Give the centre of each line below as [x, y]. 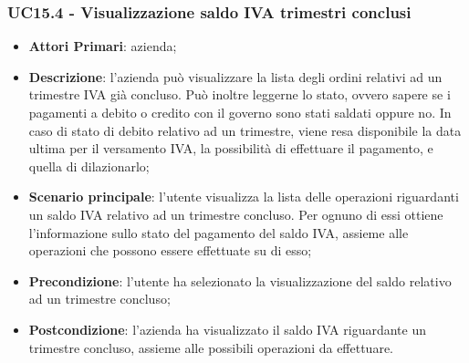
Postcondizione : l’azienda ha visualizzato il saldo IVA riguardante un [228, 329]
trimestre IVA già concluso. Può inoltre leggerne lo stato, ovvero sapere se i [240, 94]
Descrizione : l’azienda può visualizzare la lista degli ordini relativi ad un [235, 76]
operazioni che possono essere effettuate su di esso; [170, 250]
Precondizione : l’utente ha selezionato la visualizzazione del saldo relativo [240, 280]
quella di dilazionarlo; [89, 166]
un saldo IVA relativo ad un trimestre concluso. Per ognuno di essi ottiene [236, 214]
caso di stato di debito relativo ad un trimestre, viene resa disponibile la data [245, 130]
